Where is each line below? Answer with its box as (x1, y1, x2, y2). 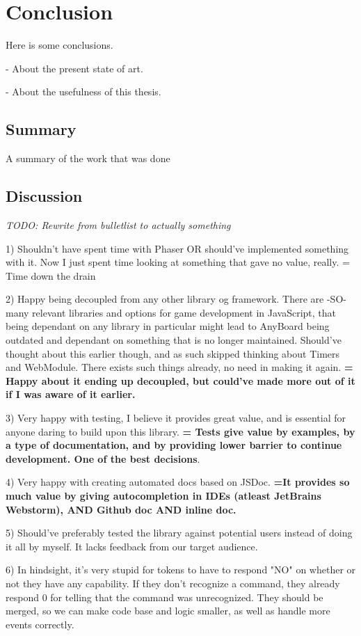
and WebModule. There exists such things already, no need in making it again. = (6, 360, 353, 374)
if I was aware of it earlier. (6, 387, 136, 402)
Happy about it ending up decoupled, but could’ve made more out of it (6, 373, 355, 388)
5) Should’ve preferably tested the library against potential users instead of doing (6, 525, 353, 540)
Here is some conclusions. (6, 38, 113, 52)
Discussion (6, 185, 83, 207)
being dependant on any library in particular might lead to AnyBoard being (6, 319, 330, 333)
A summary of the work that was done (6, 151, 170, 166)
